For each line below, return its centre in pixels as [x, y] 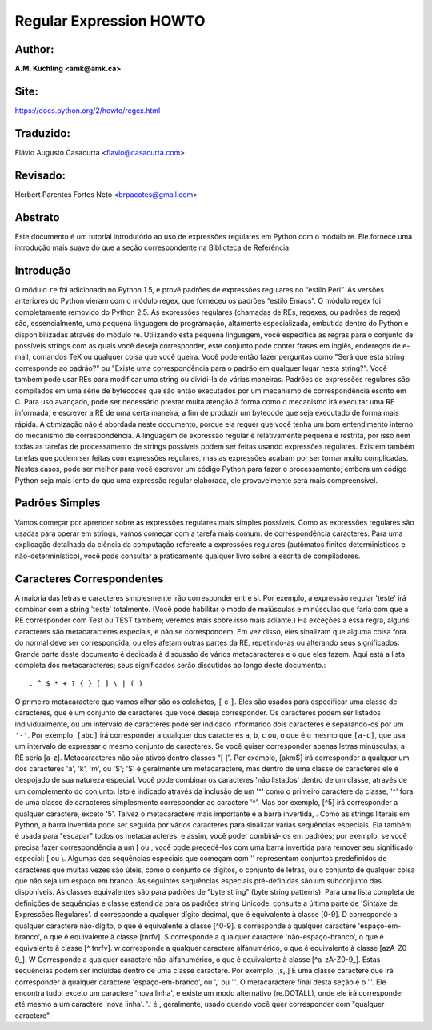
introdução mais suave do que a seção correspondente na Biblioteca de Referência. [153, 247]
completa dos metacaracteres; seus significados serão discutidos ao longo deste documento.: [170, 665]
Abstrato [37, 217]
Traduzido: [43, 133]
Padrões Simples [58, 503]
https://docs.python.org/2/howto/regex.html [88, 110]
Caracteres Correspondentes [89, 579]
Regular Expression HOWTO [110, 21]
